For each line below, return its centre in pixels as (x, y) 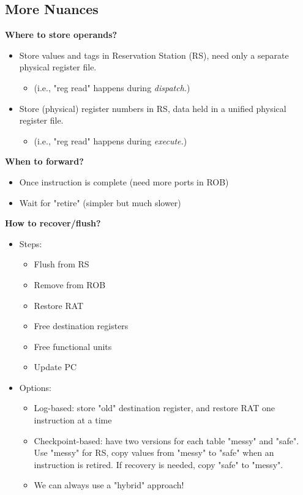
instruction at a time (73, 420)
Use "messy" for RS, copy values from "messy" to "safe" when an (154, 452)
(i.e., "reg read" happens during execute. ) (110, 140)
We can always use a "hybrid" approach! (109, 485)
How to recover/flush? (53, 223)
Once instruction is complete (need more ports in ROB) (124, 181)
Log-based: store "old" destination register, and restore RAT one (154, 408)
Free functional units (73, 346)
